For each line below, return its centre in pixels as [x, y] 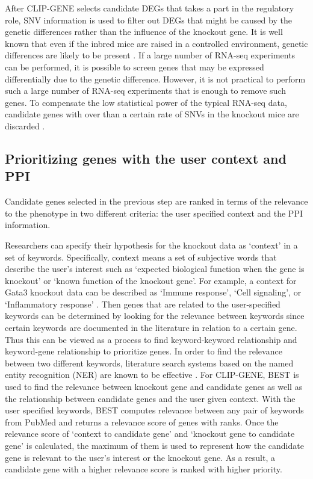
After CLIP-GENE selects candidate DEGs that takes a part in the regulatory [150, 8]
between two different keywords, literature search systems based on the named [149, 363]
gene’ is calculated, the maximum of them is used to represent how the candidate [154, 445]
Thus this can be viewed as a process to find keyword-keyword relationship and [151, 339]
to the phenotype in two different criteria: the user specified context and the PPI [154, 213]
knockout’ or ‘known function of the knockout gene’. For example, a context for [151, 280]
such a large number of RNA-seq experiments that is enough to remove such [145, 91]
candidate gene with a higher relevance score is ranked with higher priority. [144, 469]
